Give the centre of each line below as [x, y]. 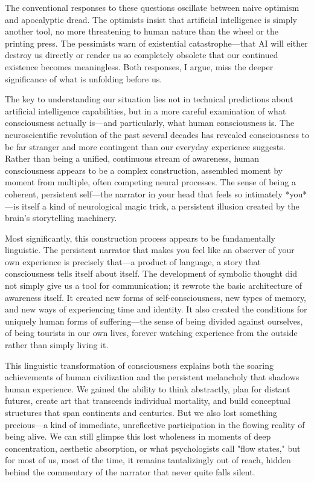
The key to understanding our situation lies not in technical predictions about [149, 99]
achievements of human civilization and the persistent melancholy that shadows [152, 377]
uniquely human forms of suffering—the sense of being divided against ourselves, [154, 321]
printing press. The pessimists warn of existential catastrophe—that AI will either [156, 43]
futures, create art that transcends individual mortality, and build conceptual [148, 401]
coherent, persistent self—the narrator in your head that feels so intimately [144, 193]
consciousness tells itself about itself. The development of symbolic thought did [151, 273]
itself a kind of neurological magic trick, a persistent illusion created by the [161, 206]
